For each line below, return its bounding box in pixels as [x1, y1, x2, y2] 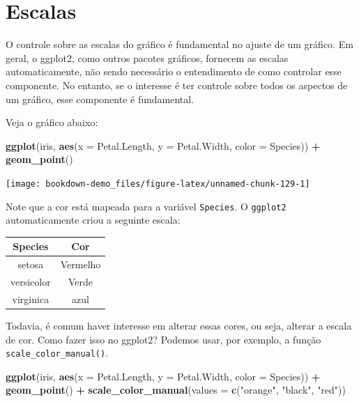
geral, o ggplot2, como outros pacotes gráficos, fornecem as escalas [6, 50, 289, 65]
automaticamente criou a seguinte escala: [6, 212, 181, 227]
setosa [17, 257, 44, 272]
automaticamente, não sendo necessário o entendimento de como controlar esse [6, 64, 342, 79]
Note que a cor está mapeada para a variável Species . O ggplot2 [6, 199, 287, 213]
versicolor [10, 274, 51, 288]
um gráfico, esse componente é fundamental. [6, 91, 194, 106]
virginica [12, 291, 49, 306]
